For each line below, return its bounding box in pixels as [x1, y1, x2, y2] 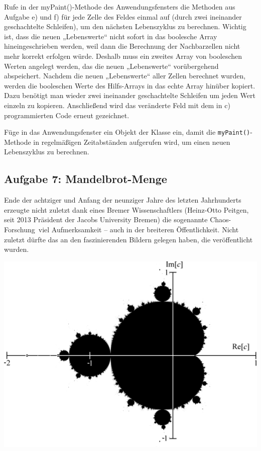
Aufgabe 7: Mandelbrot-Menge [4, 171, 167, 187]
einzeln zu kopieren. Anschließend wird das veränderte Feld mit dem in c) [4, 100, 230, 110]
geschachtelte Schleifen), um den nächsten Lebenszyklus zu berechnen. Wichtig [4, 21, 246, 32]
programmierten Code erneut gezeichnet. [4, 110, 129, 120]
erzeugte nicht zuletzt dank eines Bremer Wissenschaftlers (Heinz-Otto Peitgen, [4, 204, 249, 215]
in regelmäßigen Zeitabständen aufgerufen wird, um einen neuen [33, 136, 230, 147]
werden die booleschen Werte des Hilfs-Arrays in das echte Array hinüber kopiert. [4, 80, 255, 91]
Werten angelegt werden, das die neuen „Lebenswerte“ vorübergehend [4, 60, 219, 71]
